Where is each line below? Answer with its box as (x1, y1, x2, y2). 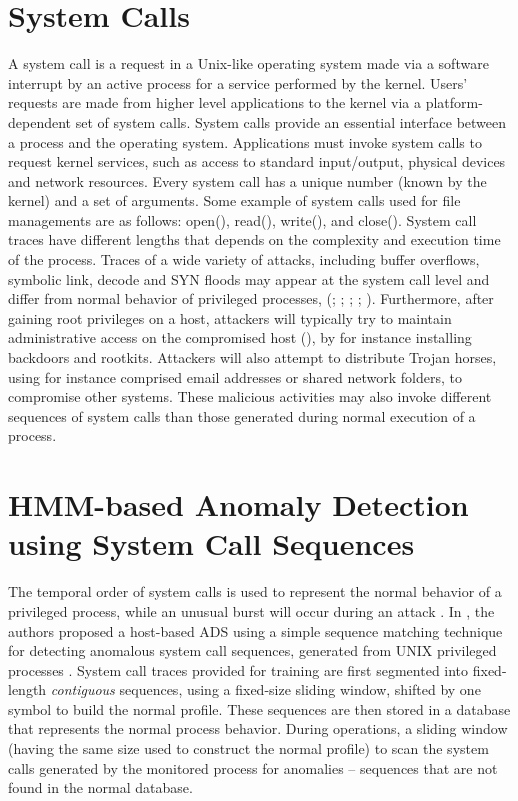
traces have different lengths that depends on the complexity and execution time (8, 229, 501, 250)
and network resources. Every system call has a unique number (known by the (8, 170, 487, 191)
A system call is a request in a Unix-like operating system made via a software (8, 53, 489, 74)
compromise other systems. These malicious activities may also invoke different (8, 386, 492, 407)
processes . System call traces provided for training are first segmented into (8, 659, 469, 680)
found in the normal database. (8, 777, 193, 798)
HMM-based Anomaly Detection (8, 484, 469, 525)
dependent (8, 111, 72, 132)
